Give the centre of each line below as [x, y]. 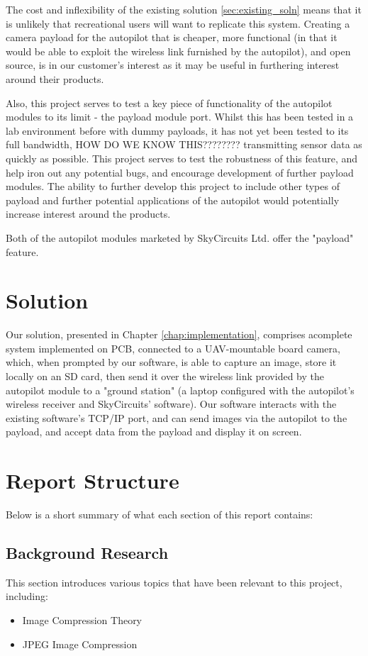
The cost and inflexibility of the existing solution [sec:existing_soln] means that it [184, 9]
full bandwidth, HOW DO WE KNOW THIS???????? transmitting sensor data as [184, 144]
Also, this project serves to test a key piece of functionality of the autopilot [169, 102]
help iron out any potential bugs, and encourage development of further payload [180, 172]
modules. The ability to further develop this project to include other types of [173, 186]
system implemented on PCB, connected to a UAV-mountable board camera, [173, 348]
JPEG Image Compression [80, 644]
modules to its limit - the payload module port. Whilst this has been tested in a [180, 117]
